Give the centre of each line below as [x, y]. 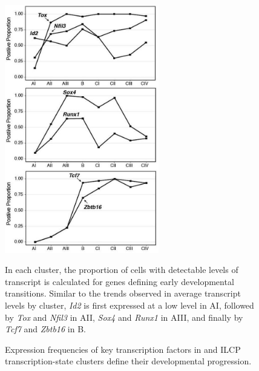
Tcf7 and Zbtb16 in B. [45, 329]
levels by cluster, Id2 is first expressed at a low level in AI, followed [129, 305]
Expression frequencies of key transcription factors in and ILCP [123, 349]
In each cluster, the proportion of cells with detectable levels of [122, 270]
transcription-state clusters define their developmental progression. [128, 361]
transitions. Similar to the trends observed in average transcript [123, 293]
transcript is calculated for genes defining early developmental [120, 281]
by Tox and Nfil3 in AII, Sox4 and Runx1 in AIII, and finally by [124, 317]
